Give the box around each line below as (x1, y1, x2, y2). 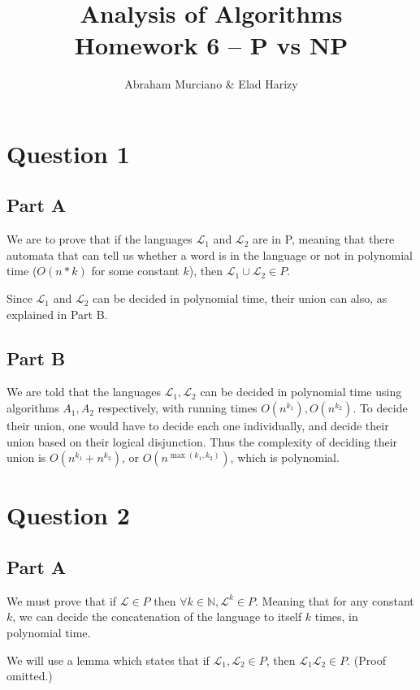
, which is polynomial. (230, 449, 340, 466)
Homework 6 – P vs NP (74, 28, 349, 62)
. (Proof (347, 651, 386, 668)
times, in (314, 608, 358, 625)
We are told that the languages (6, 383, 161, 400)
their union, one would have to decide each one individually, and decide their (6, 417, 389, 434)
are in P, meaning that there (252, 231, 395, 248)
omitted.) (6, 667, 53, 684)
